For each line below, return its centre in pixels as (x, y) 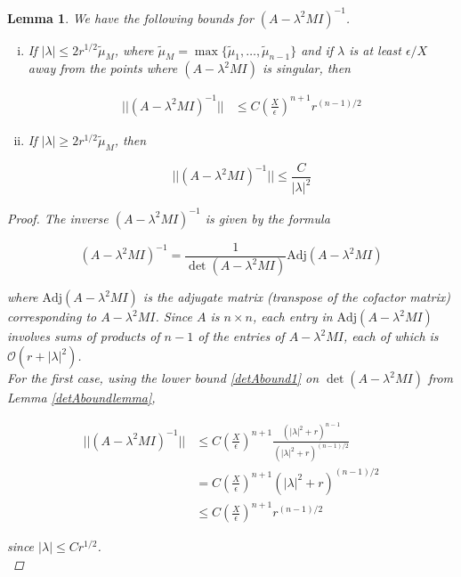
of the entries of (241, 336)
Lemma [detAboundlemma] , (81, 398)
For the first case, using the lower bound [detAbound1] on (163, 378)
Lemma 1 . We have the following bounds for (130, 17)
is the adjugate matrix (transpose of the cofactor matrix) (296, 297)
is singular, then (306, 68)
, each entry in (292, 317)
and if (317, 49)
